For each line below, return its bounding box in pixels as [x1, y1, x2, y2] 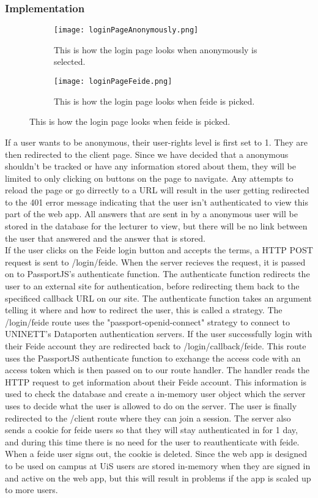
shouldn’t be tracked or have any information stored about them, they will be [5, 160, 296, 173]
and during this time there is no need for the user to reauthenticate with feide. [5, 435, 300, 448]
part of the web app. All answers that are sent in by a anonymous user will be [5, 207, 298, 220]
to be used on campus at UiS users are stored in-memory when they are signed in [5, 459, 311, 472]
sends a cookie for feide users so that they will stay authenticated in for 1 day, [5, 423, 298, 436]
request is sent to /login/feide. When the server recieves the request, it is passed [5, 255, 306, 268]
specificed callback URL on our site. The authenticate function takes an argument [5, 291, 312, 304]
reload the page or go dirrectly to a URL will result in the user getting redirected [5, 184, 309, 196]
